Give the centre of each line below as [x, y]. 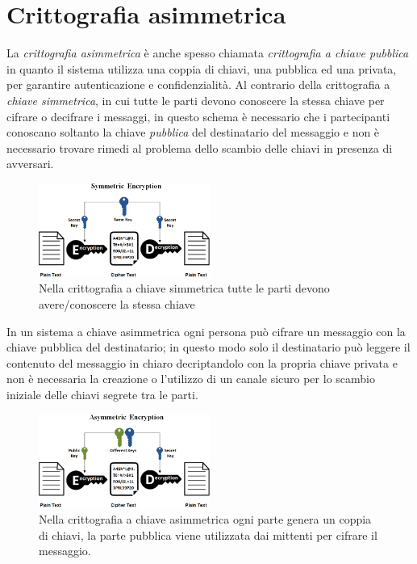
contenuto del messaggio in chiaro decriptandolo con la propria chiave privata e [202, 362]
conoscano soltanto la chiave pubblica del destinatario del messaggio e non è [193, 132]
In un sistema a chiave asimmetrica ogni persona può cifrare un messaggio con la [206, 331]
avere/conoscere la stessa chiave [117, 303]
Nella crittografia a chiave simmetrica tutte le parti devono [184, 288]
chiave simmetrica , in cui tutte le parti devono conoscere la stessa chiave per [196, 100]
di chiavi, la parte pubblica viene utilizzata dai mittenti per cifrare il [208, 535]
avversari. [30, 164]
